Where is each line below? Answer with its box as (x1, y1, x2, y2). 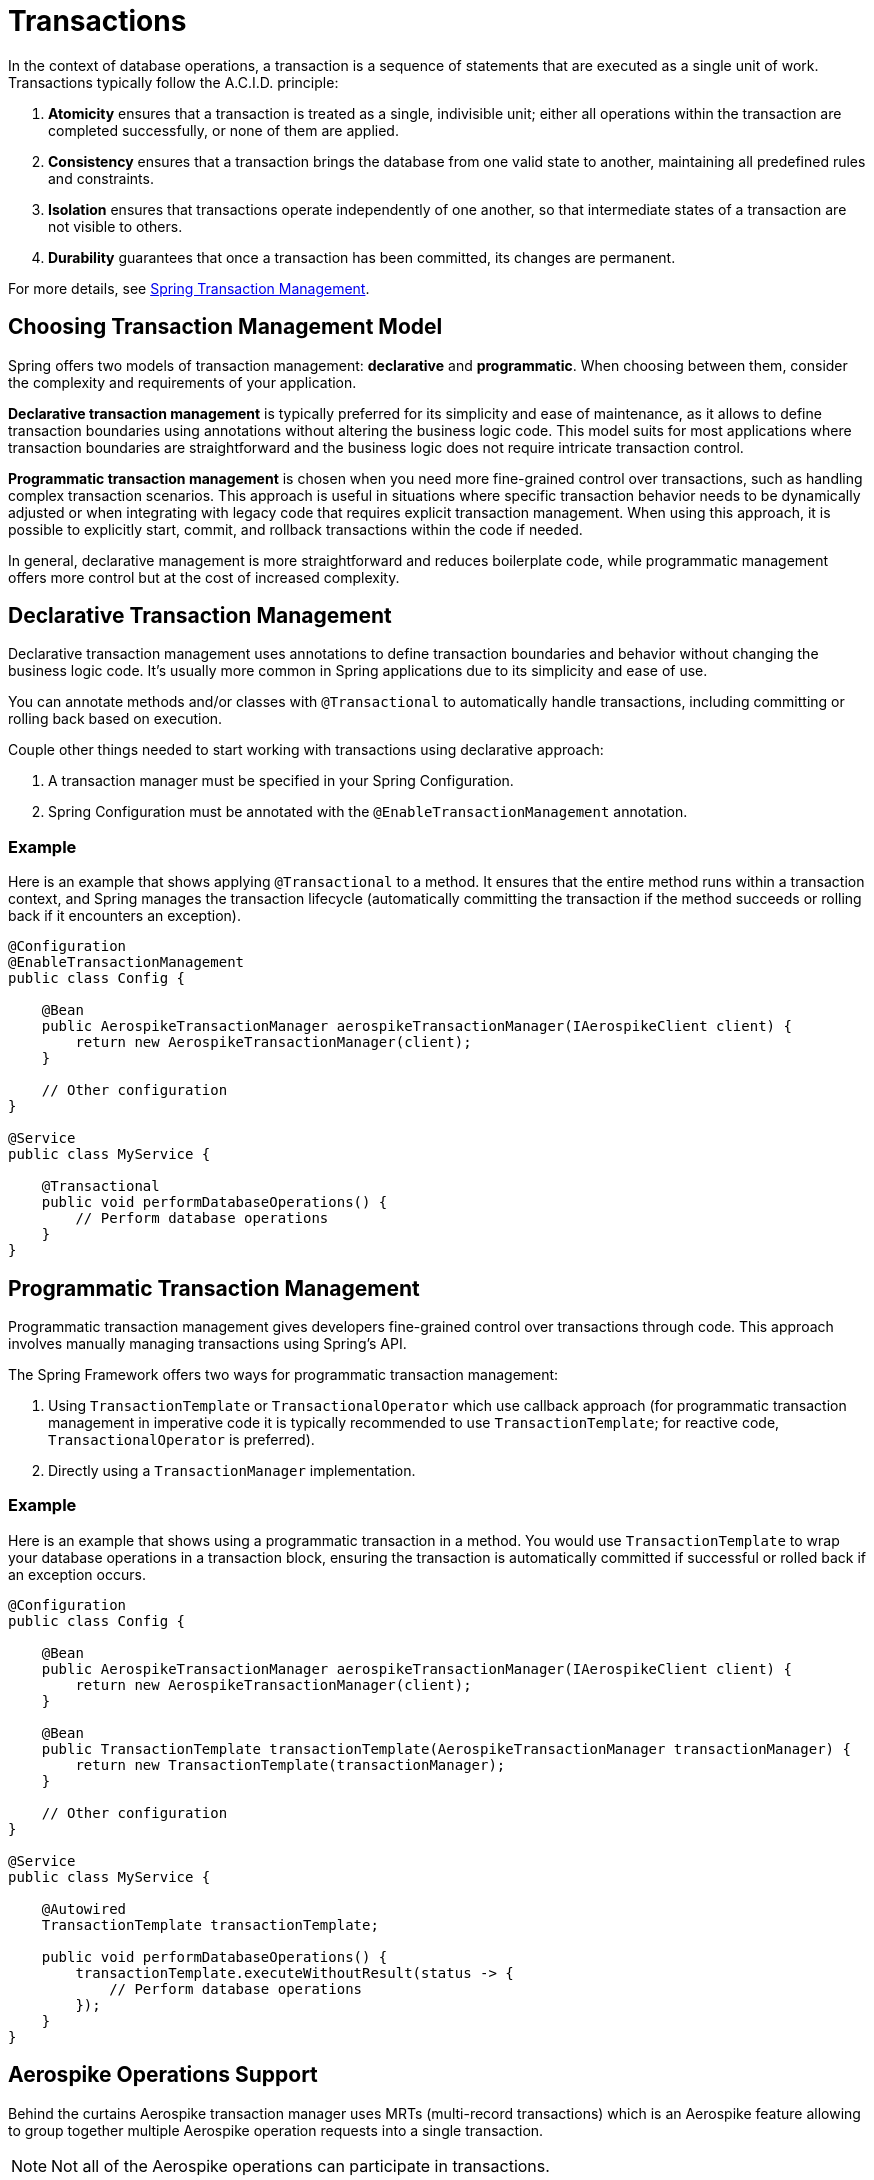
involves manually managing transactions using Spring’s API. (8, 1335, 407, 1353)
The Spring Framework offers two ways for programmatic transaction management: (8, 1366, 559, 1384)
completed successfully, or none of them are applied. (48, 121, 399, 139)
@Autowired (41, 1900, 127, 1917)
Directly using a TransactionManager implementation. (48, 1462, 416, 1480)
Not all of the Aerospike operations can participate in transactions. (51, 2155, 550, 2176)
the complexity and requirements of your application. (8, 373, 357, 391)
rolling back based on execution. (8, 710, 223, 728)
